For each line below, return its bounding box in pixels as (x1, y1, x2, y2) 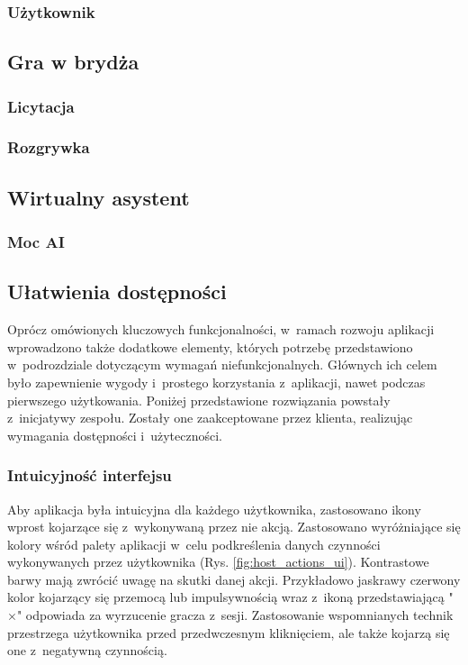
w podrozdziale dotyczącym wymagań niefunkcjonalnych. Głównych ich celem (7, 355, 437, 374)
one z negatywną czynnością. (7, 641, 167, 660)
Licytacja (7, 95, 75, 117)
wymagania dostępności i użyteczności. (7, 425, 222, 444)
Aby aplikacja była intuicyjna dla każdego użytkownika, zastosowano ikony (7, 499, 421, 518)
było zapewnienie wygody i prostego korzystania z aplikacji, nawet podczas (7, 372, 426, 391)
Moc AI (7, 231, 65, 253)
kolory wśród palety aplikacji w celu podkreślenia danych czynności (7, 534, 381, 553)
